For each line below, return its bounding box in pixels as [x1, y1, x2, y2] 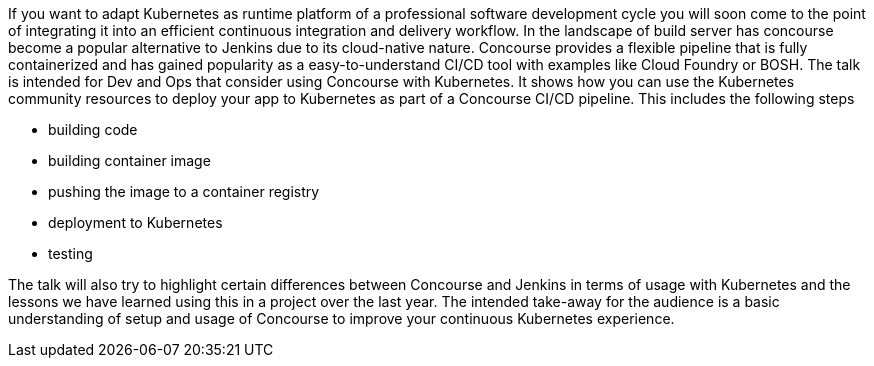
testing [48, 245, 93, 262]
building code [48, 121, 138, 138]
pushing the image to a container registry [48, 183, 320, 200]
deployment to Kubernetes [48, 214, 223, 231]
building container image [48, 152, 211, 169]
